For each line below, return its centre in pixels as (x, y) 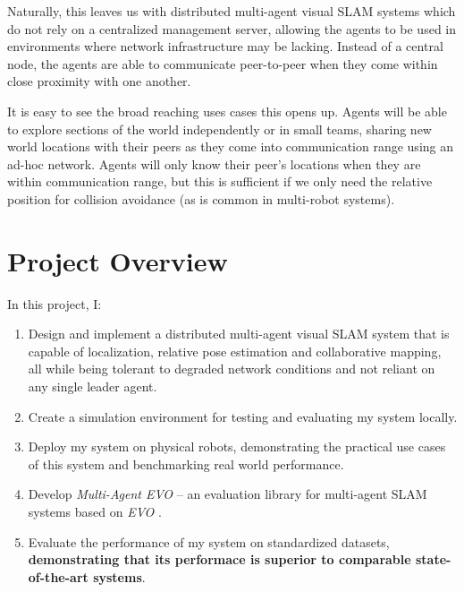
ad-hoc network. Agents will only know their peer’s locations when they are (214, 163)
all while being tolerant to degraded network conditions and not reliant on (232, 369)
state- (433, 559)
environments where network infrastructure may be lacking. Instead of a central (225, 46)
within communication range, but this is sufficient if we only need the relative (220, 181)
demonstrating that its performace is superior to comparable (219, 559)
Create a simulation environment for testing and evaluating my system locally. (243, 416)
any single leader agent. (93, 386)
